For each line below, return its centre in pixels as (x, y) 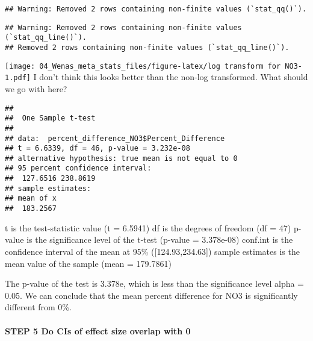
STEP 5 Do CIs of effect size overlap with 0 (98, 330)
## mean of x (31, 199)
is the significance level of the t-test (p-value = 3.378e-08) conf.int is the (160, 239)
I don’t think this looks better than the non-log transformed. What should (171, 77)
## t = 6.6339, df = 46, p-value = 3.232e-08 (98, 149)
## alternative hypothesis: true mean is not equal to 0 (121, 158)
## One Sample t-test (50, 118)
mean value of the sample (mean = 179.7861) (88, 263)
